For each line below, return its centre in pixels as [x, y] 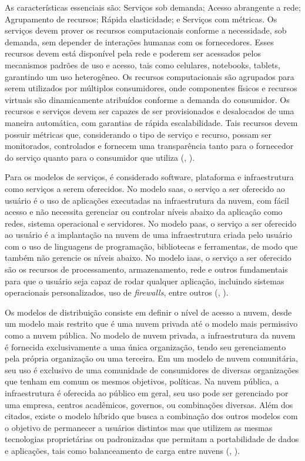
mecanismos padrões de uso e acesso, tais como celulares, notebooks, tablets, [143, 64]
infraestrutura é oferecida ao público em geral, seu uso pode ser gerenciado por [147, 393]
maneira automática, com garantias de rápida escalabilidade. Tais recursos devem [151, 122]
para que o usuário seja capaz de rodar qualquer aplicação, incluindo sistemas [145, 281]
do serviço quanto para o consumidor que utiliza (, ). [100, 157]
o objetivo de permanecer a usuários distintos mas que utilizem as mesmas [139, 427]
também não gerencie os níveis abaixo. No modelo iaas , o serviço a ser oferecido [148, 258]
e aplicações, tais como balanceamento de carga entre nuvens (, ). [123, 450]
